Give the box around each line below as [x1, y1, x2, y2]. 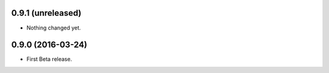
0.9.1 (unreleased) [11, 8, 82, 18]
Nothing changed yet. [26, 24, 82, 31]
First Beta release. [26, 56, 73, 63]
